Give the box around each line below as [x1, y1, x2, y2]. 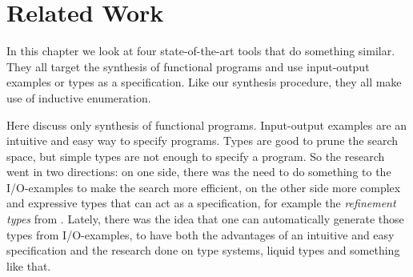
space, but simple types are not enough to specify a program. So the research [6, 147, 385, 164]
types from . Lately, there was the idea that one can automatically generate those [6, 211, 404, 227]
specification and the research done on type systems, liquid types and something [6, 242, 400, 259]
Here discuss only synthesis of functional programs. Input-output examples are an [6, 116, 407, 133]
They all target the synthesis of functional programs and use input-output [6, 58, 370, 74]
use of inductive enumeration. [6, 89, 151, 106]
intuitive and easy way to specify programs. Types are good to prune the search [6, 132, 399, 149]
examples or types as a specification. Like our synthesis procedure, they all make [6, 74, 402, 90]
